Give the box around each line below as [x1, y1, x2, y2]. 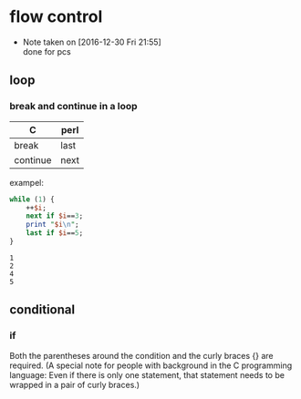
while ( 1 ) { [9, 194, 55, 204]
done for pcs [22, 46, 71, 56]
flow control [9, 6, 103, 27]
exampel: [9, 177, 44, 188]
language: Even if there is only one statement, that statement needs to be [9, 369, 285, 380]
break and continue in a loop [9, 100, 139, 113]
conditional [9, 302, 76, 318]
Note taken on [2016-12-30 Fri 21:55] [22, 36, 161, 47]
